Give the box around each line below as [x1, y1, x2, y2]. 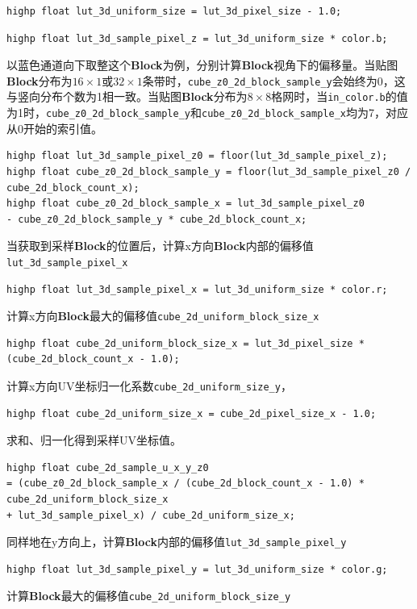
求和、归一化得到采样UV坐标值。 [6, 432, 181, 448]
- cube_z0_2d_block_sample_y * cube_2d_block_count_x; [6, 213, 307, 225]
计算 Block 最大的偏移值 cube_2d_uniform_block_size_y [6, 587, 291, 604]
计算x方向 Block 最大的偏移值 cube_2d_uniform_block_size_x [6, 307, 319, 324]
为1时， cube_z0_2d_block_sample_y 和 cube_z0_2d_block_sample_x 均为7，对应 [6, 104, 408, 121]
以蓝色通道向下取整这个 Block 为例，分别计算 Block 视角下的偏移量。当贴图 [6, 56, 398, 73]
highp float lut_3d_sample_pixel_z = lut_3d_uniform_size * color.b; [6, 32, 388, 44]
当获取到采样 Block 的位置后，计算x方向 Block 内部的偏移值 [6, 237, 314, 254]
